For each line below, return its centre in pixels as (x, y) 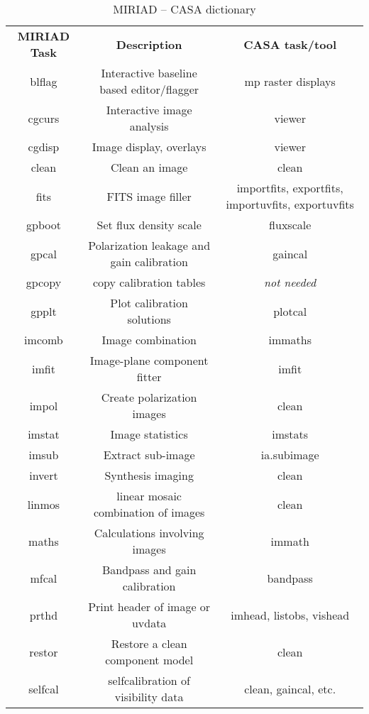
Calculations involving (149, 533)
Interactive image (149, 110)
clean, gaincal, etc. (290, 688)
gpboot (43, 225)
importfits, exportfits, (290, 188)
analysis (149, 126)
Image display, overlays (149, 147)
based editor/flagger (149, 89)
